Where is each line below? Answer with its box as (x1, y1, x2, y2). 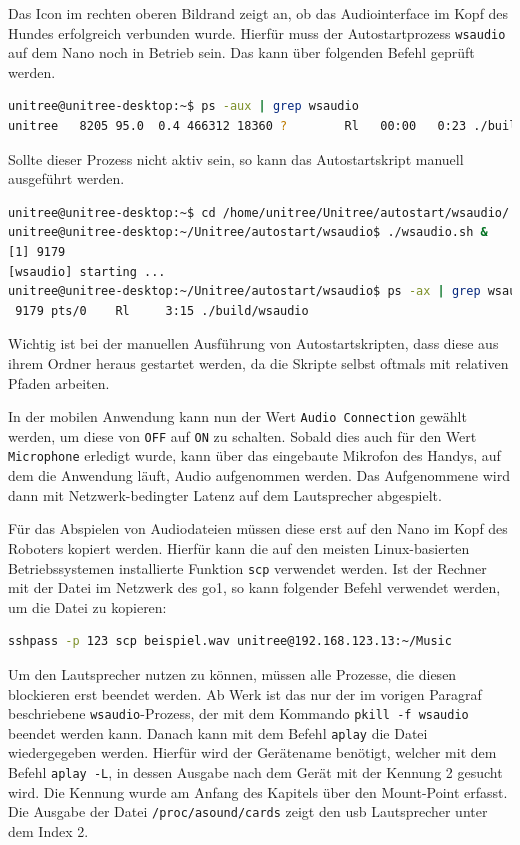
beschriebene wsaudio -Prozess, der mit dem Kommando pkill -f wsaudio (8, 703, 469, 724)
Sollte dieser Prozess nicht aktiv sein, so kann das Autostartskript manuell (8, 148, 464, 169)
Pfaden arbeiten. (8, 372, 110, 393)
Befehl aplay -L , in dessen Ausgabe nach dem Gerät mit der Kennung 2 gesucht (8, 762, 503, 783)
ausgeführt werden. (8, 168, 125, 189)
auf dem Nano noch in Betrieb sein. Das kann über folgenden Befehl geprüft (8, 42, 475, 63)
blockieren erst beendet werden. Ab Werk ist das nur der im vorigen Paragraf (8, 683, 482, 704)
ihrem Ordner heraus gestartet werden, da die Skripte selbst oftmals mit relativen (8, 352, 509, 373)
